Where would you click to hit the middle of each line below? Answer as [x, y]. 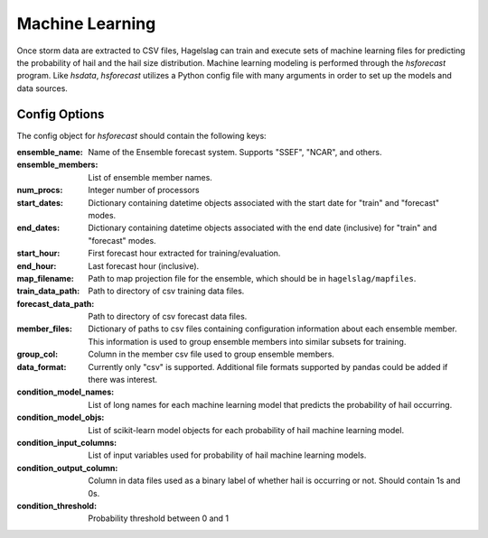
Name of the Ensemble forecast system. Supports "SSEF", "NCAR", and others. [235, 153]
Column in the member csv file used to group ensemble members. [211, 354]
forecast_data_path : [56, 303]
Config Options [61, 114]
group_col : [38, 354]
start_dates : [40, 202]
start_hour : [38, 254]
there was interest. [123, 380]
